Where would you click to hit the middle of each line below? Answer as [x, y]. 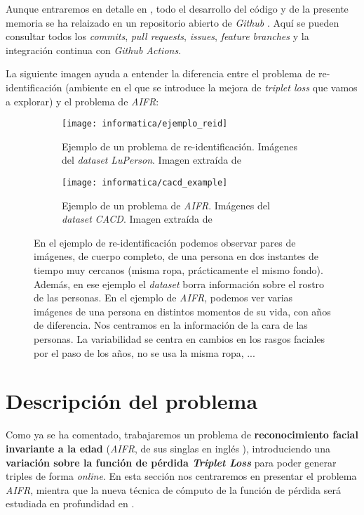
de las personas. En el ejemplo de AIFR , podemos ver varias [163, 298]
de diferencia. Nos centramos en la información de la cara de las [171, 325]
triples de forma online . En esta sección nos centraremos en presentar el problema [181, 476]
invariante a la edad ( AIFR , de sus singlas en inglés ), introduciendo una [168, 448]
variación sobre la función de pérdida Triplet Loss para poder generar [171, 462]
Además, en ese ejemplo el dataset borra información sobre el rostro [179, 283]
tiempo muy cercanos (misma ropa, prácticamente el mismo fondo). [178, 270]
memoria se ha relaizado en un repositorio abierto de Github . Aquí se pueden [173, 22]
